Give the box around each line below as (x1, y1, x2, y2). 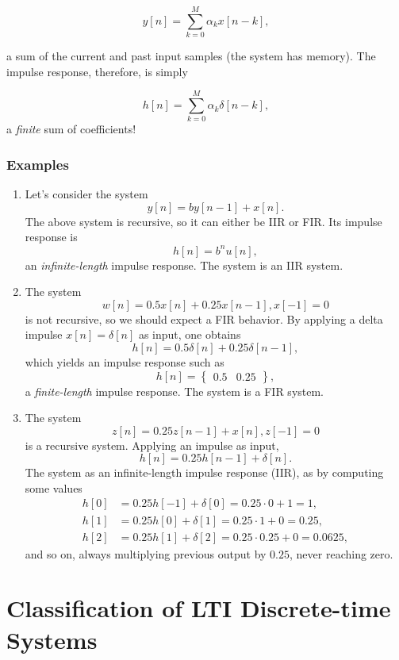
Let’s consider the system (25, 186, 148, 202)
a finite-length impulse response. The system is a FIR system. (25, 382, 324, 399)
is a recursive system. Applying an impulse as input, (25, 436, 279, 453)
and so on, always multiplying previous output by (25, 545, 267, 562)
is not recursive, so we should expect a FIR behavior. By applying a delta (25, 310, 383, 327)
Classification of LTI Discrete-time (6, 592, 391, 624)
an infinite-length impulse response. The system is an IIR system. (25, 256, 343, 273)
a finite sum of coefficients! (6, 121, 136, 137)
